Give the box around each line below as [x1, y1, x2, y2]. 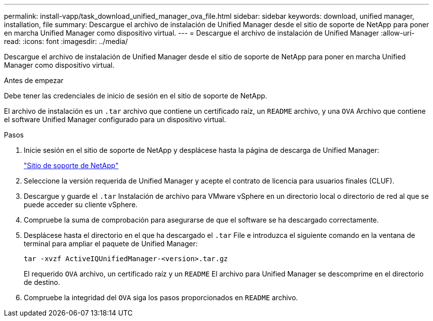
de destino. [24, 278, 60, 286]
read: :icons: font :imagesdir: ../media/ [4, 37, 128, 46]
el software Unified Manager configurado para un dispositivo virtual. [4, 115, 226, 124]
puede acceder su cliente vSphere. [24, 200, 138, 209]
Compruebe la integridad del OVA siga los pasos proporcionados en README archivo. [24, 293, 298, 302]
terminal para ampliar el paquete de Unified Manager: [24, 239, 198, 248]
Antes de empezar [4, 76, 64, 85]
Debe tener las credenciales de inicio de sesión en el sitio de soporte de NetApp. [4, 92, 267, 100]
